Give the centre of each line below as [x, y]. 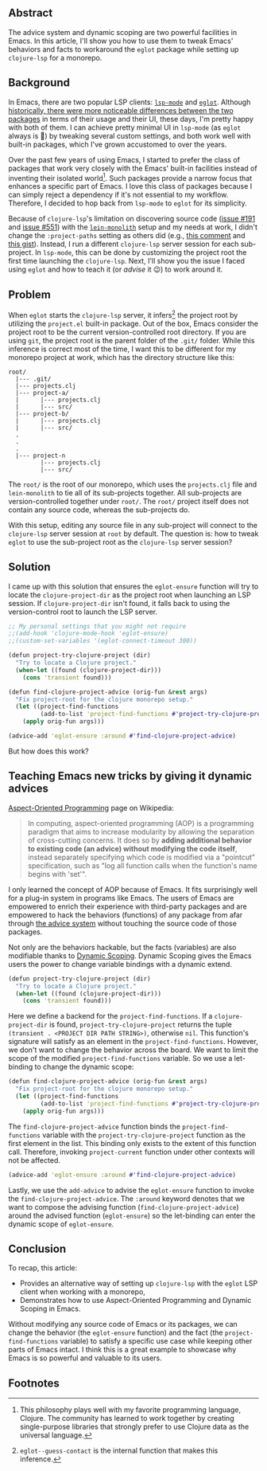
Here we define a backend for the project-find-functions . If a [110, 1016]
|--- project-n [41, 456]
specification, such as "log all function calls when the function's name [142, 865]
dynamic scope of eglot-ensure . [61, 1224]
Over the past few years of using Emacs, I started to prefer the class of [124, 159]
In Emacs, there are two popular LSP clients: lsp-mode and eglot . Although [130, 102]
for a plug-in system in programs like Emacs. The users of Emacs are [121, 898]
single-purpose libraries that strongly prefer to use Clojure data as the [134, 1427]
